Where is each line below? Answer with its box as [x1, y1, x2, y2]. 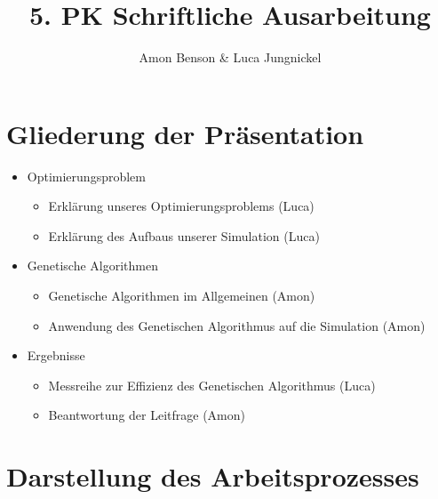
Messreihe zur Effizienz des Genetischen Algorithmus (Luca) [48, 375, 376, 394]
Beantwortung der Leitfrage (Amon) [48, 406, 245, 424]
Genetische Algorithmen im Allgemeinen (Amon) [48, 286, 315, 305]
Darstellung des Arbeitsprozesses [6, 458, 419, 495]
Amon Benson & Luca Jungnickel [139, 48, 322, 67]
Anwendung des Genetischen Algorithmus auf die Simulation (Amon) [48, 316, 426, 334]
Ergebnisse [27, 346, 85, 365]
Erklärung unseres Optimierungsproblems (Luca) [48, 197, 315, 215]
